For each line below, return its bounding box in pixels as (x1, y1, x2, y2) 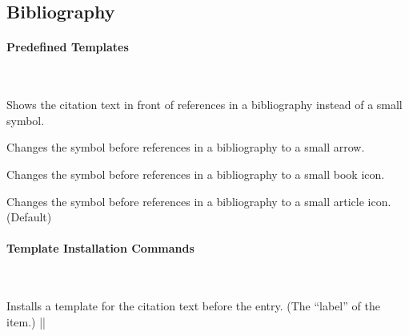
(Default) (6, 208, 52, 225)
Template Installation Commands (6, 240, 194, 257)
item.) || (6, 313, 46, 330)
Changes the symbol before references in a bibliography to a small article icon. (6, 192, 391, 209)
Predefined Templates (6, 38, 129, 55)
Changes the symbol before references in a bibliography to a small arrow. (6, 139, 365, 156)
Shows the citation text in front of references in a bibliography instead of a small (6, 96, 403, 113)
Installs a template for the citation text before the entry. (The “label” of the (6, 298, 380, 314)
